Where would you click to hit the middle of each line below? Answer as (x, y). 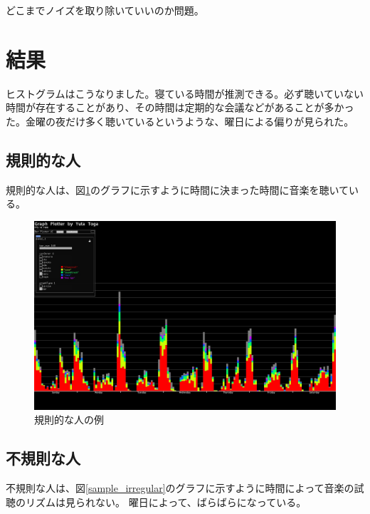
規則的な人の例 (69, 420)
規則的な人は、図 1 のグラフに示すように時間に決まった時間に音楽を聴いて (178, 189)
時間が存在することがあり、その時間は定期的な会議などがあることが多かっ (180, 107)
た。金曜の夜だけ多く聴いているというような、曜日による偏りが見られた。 (180, 121)
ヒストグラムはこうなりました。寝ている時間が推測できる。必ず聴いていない (185, 93)
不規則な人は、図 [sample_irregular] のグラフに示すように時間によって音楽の (180, 488)
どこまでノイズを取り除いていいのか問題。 (105, 10)
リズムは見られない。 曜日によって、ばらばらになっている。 (166, 502)
